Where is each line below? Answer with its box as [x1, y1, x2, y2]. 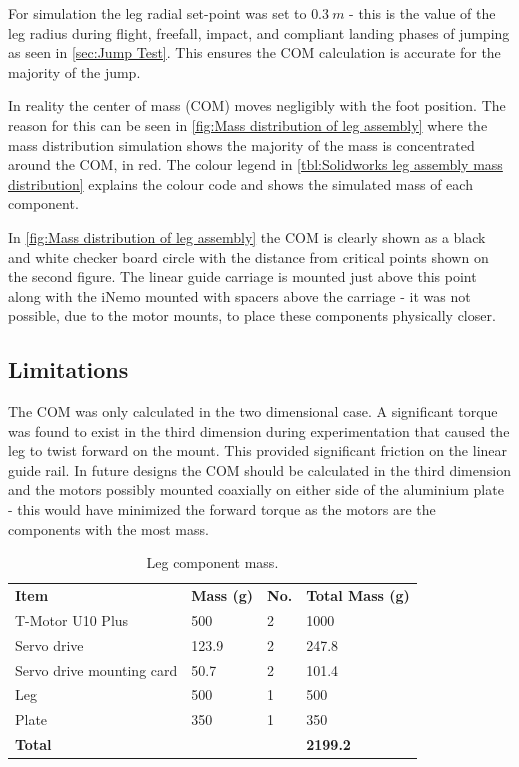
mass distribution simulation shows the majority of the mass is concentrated [8, 134, 475, 155]
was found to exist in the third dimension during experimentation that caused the [8, 420, 510, 441]
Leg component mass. [146, 552, 279, 573]
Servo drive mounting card [15, 659, 178, 680]
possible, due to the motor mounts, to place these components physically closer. [8, 305, 496, 326]
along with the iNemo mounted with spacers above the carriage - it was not [8, 285, 471, 306]
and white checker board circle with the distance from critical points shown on [8, 246, 489, 267]
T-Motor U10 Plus [15, 609, 129, 630]
